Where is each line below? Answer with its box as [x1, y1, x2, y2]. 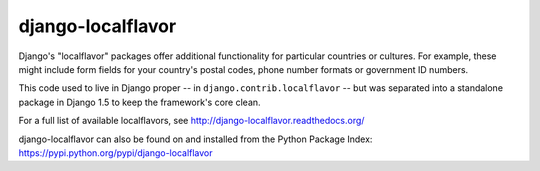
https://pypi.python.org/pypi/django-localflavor [18, 146, 214, 159]
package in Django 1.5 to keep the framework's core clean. [18, 96, 261, 108]
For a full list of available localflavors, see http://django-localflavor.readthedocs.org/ [18, 115, 365, 127]
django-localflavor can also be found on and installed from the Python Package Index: [18, 133, 373, 145]
